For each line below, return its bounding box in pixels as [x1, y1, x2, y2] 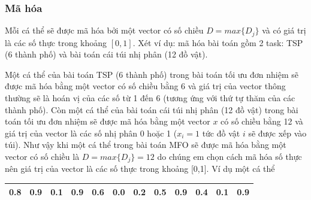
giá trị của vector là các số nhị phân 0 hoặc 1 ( [5, 126, 177, 139]
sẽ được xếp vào [248, 126, 307, 139]
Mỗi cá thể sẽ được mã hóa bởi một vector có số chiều [5, 24, 204, 37]
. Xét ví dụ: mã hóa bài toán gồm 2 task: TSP [132, 36, 303, 49]
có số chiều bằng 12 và [221, 115, 303, 128]
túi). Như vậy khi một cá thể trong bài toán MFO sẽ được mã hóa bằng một [5, 138, 286, 151]
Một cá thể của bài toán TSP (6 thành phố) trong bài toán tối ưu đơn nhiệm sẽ [5, 68, 298, 80]
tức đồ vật [202, 126, 240, 139]
